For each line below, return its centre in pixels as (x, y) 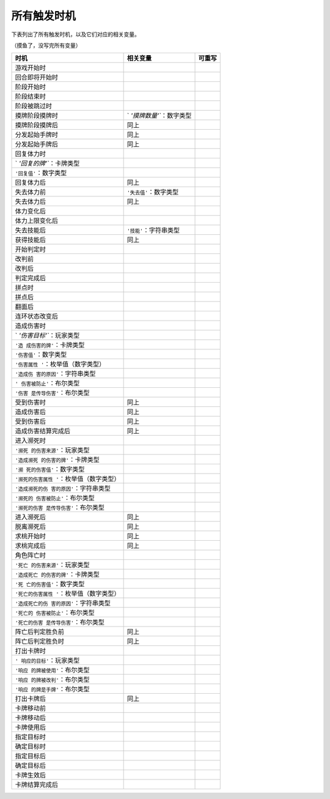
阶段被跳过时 (33, 106)
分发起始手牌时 (36, 135)
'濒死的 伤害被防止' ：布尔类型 (55, 498)
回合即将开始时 (36, 78)
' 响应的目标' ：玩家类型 (47, 661)
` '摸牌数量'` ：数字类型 (159, 116)
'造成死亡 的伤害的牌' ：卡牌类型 (57, 574)
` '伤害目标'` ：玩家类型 (47, 335)
